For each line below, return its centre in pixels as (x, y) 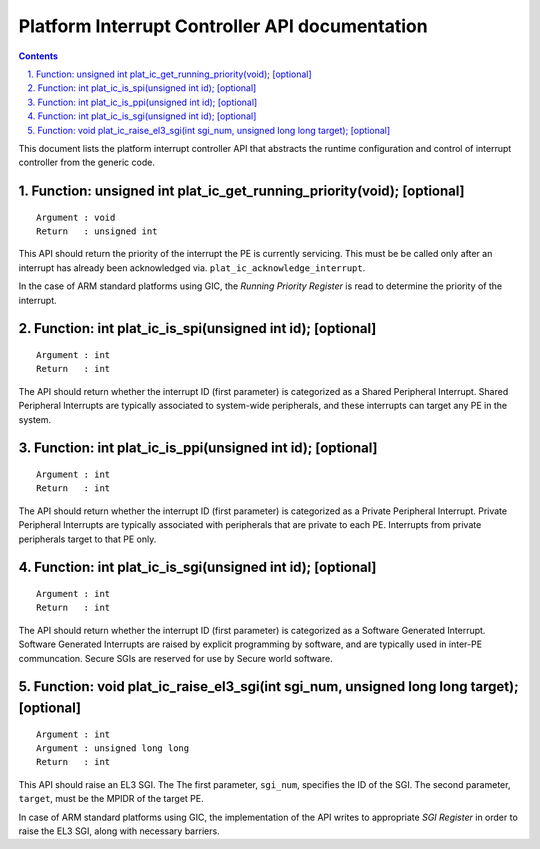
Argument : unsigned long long (113, 748)
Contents (38, 56)
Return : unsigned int (97, 231)
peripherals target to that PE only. (87, 539)
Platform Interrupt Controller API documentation (223, 26)
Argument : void (76, 217)
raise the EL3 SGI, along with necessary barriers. (119, 831)
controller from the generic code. (86, 162)
